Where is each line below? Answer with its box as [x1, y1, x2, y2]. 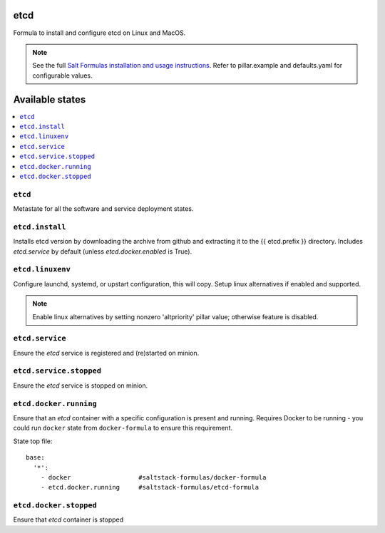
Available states [13, 93, 86, 105]
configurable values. [32, 71, 93, 80]
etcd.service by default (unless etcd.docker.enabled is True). [13, 247, 192, 256]
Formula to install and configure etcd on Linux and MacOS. [13, 29, 186, 37]
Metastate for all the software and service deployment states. [13, 205, 194, 213]
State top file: [13, 437, 53, 445]
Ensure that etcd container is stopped [13, 515, 124, 524]
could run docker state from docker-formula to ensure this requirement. [13, 424, 233, 433]
